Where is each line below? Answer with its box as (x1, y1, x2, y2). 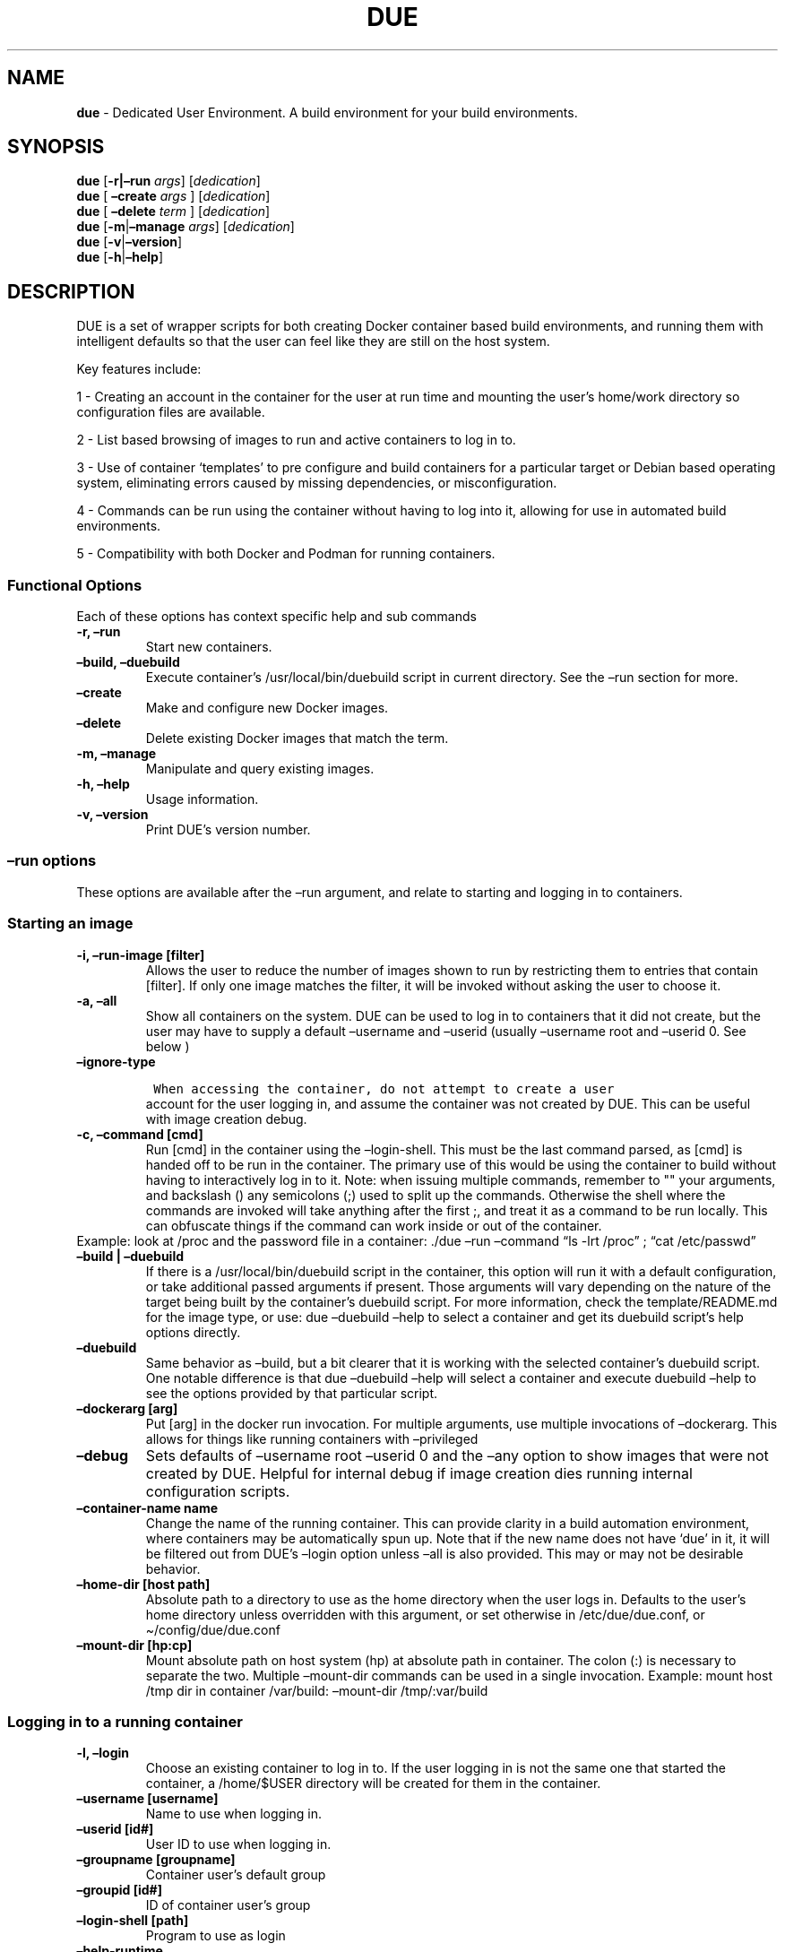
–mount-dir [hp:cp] (76, 1637, 193, 1653)
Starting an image (7, 914, 134, 933)
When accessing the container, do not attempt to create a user (153, 1081, 615, 1096)
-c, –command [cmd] (76, 1126, 203, 1142)
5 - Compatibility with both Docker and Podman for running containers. (76, 546, 496, 562)
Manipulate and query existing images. (145, 761, 375, 777)
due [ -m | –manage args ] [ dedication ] (76, 219, 295, 235)
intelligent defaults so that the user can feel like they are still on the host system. (76, 333, 550, 350)
